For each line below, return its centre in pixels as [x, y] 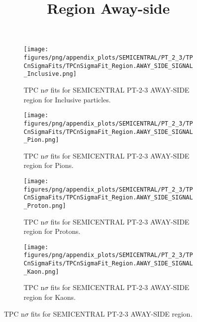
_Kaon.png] [41, 272]
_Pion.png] [41, 140]
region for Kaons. [50, 297]
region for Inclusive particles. [67, 99]
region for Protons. [52, 231]
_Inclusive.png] [50, 74]
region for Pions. [49, 165]
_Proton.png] [45, 206]
